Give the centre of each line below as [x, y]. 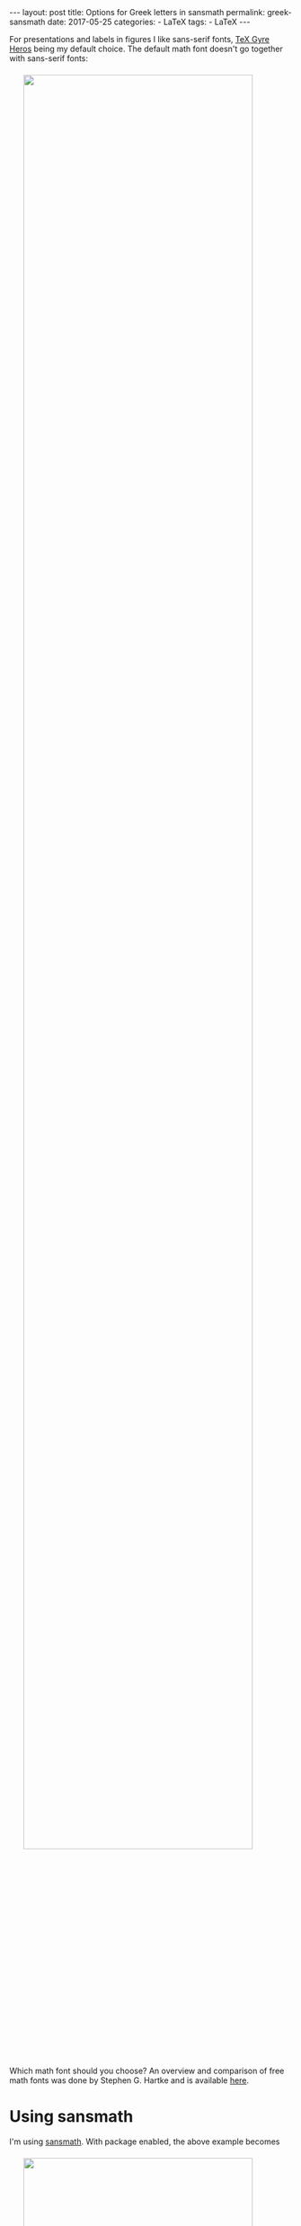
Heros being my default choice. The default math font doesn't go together [146, 49]
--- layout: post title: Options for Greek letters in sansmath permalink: [137, 12]
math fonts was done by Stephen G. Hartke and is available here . [129, 2080]
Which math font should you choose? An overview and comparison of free [147, 2071]
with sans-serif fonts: [49, 58]
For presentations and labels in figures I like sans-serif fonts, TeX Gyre [140, 39]
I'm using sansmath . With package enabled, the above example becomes [145, 2142]
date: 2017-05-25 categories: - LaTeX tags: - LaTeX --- [149, 22]
